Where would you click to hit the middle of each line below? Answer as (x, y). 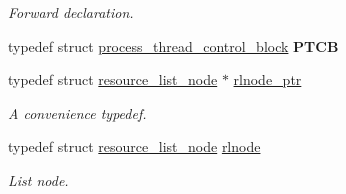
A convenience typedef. (77, 112)
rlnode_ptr (267, 79)
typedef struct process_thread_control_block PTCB (173, 45)
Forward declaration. (71, 12)
